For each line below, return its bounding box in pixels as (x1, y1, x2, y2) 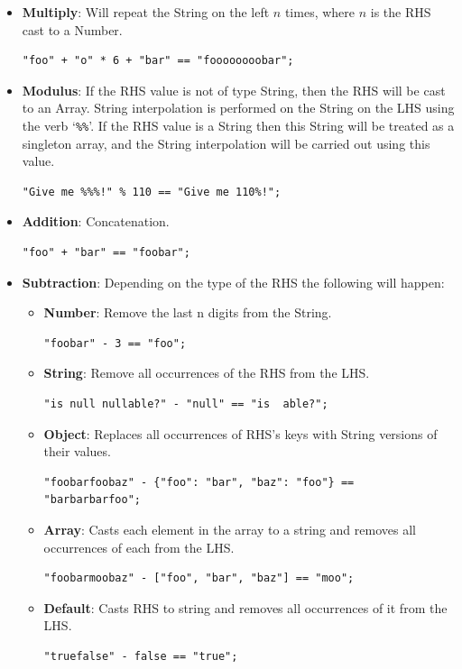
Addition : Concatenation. (22, 212, 170, 231)
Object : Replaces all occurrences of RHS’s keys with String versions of (43, 424, 438, 443)
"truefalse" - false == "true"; (43, 649, 238, 663)
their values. (43, 442, 111, 461)
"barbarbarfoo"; (43, 493, 141, 507)
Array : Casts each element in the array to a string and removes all (43, 519, 416, 538)
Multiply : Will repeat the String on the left (22, 3, 270, 21)
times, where (284, 3, 356, 21)
